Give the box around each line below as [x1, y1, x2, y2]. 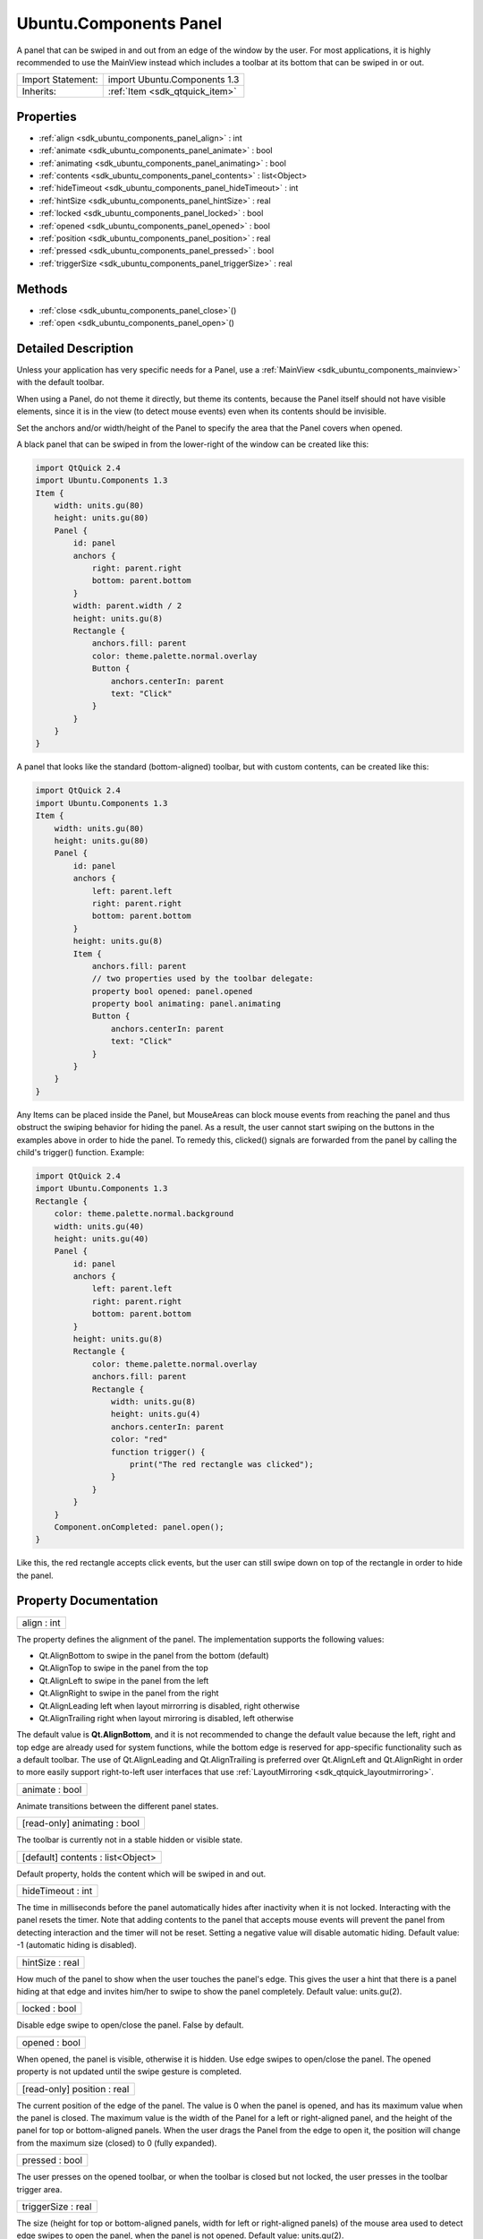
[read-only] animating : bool [21, 1817, 140, 1830]
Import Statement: [21, 73, 98, 86]
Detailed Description [16, 340, 134, 356]
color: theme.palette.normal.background [54, 1209, 234, 1219]
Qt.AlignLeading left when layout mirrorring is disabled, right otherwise [38, 1700, 300, 1711]
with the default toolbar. [16, 377, 105, 388]
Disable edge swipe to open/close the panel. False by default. [16, 2020, 244, 2030]
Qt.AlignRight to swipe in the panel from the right [38, 1688, 219, 1699]
